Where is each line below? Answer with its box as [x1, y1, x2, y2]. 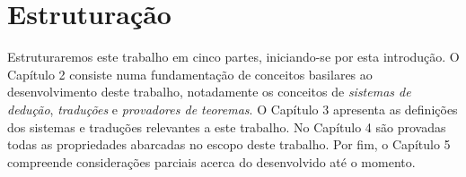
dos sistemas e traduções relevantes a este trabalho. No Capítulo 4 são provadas [7, 117, 446, 136]
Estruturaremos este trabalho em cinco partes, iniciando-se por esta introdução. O [7, 47, 460, 66]
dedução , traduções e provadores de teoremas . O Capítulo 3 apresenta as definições [7, 99, 458, 118]
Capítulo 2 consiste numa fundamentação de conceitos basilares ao [7, 64, 373, 83]
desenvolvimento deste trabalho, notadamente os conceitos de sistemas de [7, 82, 411, 101]
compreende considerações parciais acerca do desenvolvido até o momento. [7, 152, 416, 171]
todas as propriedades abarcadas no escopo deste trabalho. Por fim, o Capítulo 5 [7, 135, 451, 154]
